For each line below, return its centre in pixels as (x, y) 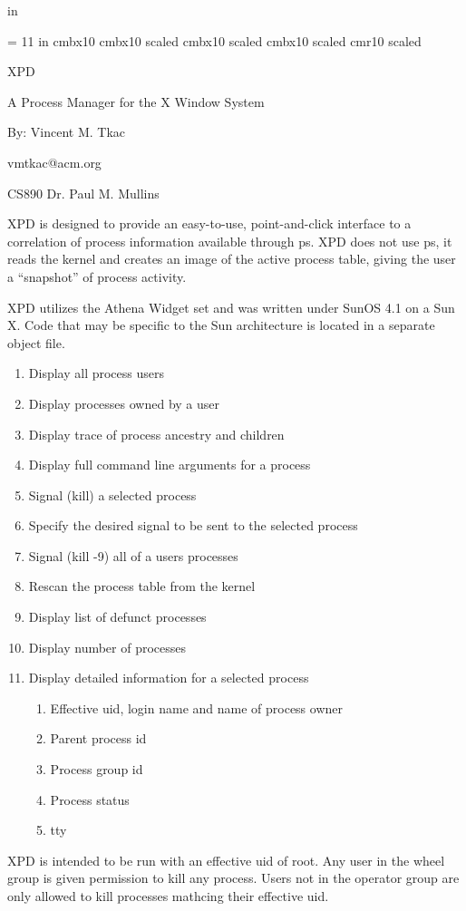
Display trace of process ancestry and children (156, 434)
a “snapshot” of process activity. (97, 276)
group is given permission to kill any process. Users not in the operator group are (233, 878)
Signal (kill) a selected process (112, 494)
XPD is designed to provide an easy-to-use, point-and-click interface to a (209, 223)
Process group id (97, 769)
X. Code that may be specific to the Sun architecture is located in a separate (221, 325)
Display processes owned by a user (124, 403)
